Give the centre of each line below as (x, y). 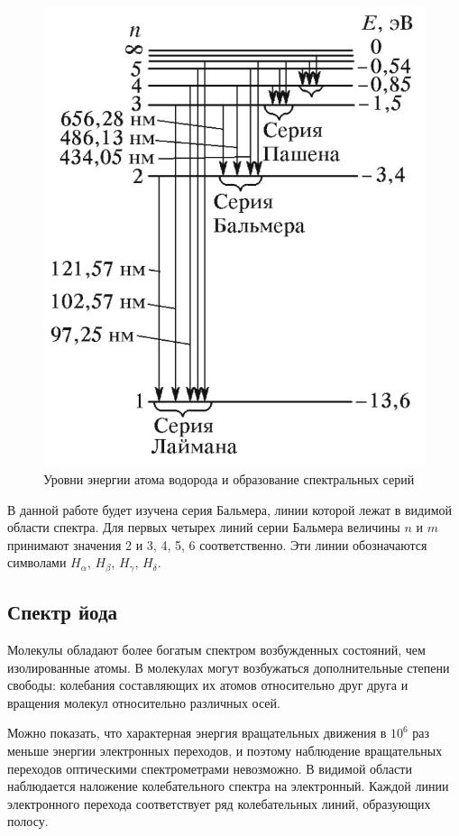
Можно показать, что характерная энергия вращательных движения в (197, 733)
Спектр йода (63, 612)
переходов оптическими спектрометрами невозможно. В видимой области (210, 768)
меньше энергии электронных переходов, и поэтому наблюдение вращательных (225, 750)
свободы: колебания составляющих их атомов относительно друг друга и (208, 685)
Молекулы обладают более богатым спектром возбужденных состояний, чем (216, 649)
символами (37, 562)
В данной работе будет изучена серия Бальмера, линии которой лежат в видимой (230, 509)
